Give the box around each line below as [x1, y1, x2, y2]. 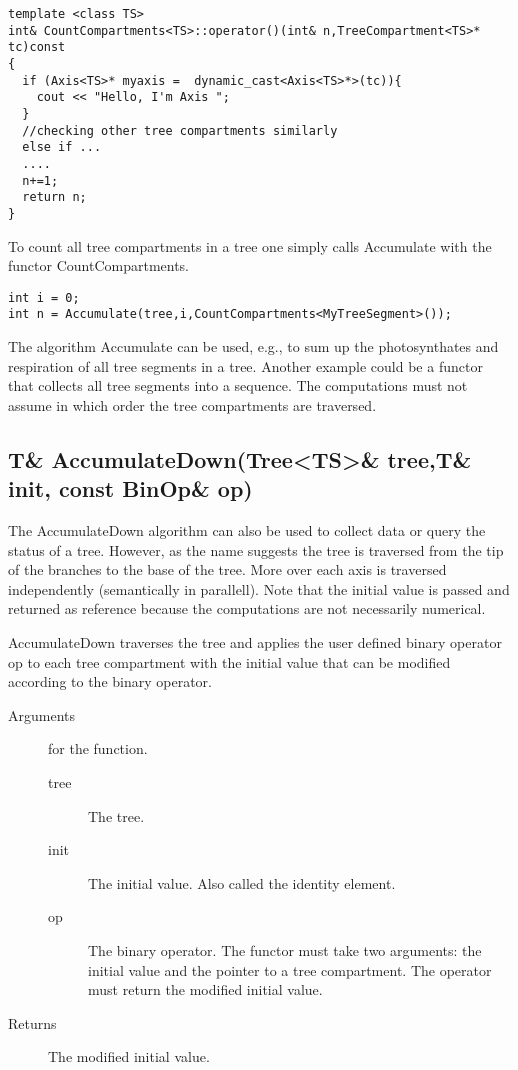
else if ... [22, 140, 102, 155]
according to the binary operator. [8, 671, 212, 692]
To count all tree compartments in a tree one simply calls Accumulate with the [8, 235, 492, 256]
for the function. [48, 738, 148, 759]
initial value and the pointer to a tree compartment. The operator [88, 959, 492, 980]
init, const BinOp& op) [8, 473, 253, 504]
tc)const [8, 40, 66, 55]
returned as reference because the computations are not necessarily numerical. [8, 598, 486, 619]
